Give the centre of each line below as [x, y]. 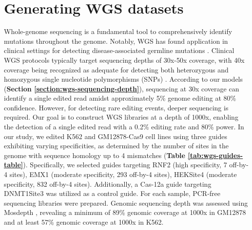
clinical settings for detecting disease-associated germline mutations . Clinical [119, 50]
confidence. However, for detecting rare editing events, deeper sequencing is [116, 107]
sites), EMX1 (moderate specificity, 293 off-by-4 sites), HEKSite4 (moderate [123, 174]
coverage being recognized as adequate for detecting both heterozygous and [116, 69]
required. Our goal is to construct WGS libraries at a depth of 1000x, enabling [121, 117]
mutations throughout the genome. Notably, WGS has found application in [116, 41]
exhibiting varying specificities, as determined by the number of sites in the [116, 146]
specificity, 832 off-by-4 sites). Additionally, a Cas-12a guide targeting [108, 184]
